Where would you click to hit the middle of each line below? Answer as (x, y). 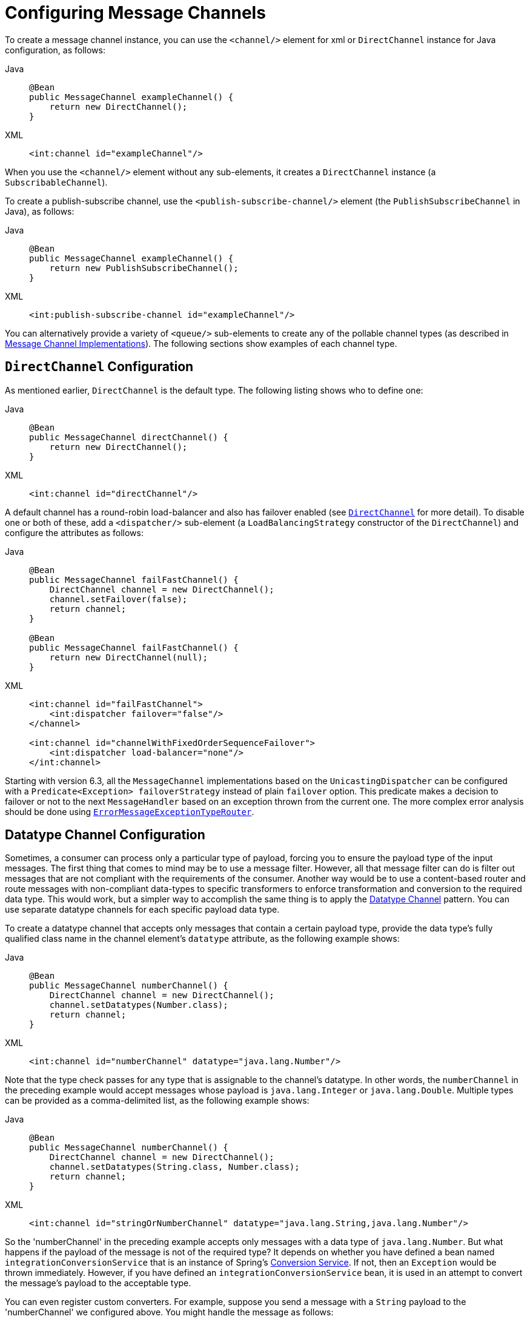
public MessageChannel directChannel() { (129, 437)
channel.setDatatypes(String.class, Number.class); (174, 1167)
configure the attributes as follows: (74, 532)
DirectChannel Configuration (99, 367)
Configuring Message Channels (135, 13)
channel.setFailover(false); (118, 599)
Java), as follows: (40, 211)
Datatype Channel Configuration (105, 835)
